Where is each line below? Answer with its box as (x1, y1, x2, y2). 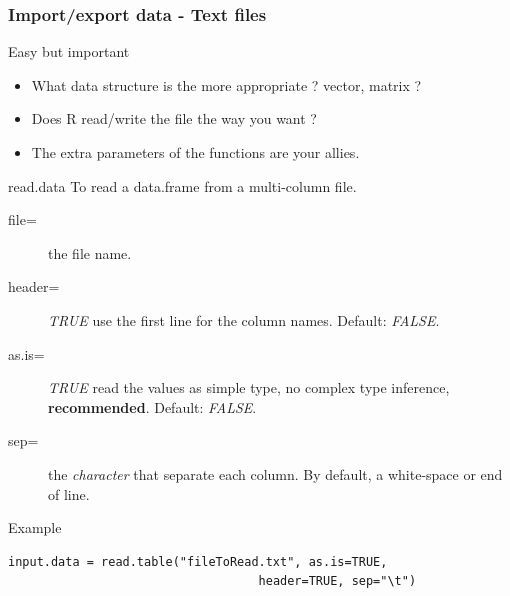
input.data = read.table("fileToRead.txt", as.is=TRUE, (8, 554, 388, 569)
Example (8, 517, 62, 538)
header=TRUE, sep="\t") (258, 574, 417, 589)
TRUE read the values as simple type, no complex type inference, (48, 377, 450, 398)
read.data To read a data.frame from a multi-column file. (8, 175, 357, 196)
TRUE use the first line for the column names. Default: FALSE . (48, 309, 440, 330)
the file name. (48, 242, 132, 263)
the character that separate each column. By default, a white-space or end (48, 463, 503, 484)
